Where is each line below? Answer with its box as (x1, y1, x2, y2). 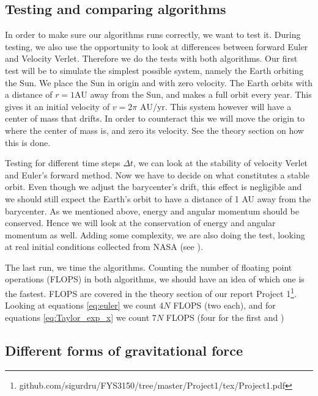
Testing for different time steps (5, 156, 120, 169)
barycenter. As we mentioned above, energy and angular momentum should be (5, 204, 299, 217)
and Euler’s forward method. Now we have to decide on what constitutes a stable (5, 168, 309, 181)
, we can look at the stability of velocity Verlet (133, 156, 308, 169)
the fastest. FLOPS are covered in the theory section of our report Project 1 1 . (5, 285, 297, 299)
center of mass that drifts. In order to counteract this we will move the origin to (5, 112, 305, 125)
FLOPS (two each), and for (173, 299, 276, 312)
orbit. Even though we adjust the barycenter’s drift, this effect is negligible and (5, 180, 302, 193)
